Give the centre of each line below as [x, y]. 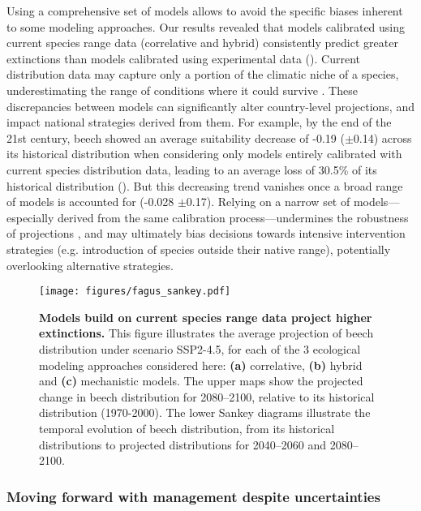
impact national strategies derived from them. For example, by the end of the [199, 122]
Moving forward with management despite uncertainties [193, 496]
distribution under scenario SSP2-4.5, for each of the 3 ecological [200, 348]
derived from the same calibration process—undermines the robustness [233, 217]
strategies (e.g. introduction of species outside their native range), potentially [199, 249]
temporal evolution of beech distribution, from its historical [187, 428]
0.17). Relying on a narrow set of [268, 202]
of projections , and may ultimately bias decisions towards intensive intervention [206, 233]
